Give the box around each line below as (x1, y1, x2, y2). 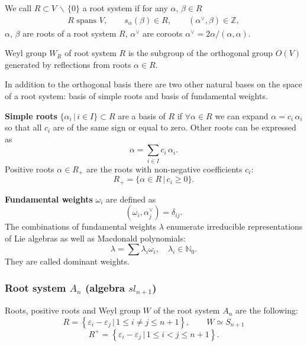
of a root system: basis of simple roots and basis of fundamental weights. (5, 90, 268, 102)
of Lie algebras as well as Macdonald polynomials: (5, 231, 186, 244)
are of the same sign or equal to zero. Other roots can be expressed (53, 121, 296, 133)
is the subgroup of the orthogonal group (128, 47, 273, 59)
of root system (64, 47, 117, 59)
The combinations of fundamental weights (5, 220, 157, 233)
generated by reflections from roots (5, 58, 131, 70)
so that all (5, 121, 42, 133)
